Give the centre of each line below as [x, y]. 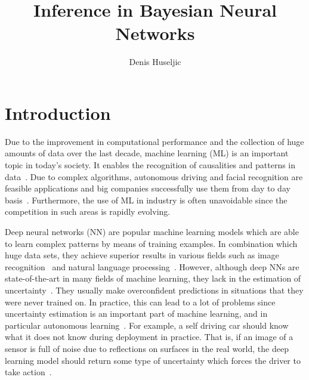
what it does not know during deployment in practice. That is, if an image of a [149, 337]
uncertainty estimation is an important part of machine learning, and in [136, 313]
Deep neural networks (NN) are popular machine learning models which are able [152, 231]
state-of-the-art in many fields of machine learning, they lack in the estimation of [153, 278]
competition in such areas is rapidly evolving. [88, 211]
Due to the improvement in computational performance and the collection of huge [154, 141]
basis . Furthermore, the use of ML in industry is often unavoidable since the [146, 200]
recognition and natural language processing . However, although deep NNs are [152, 266]
